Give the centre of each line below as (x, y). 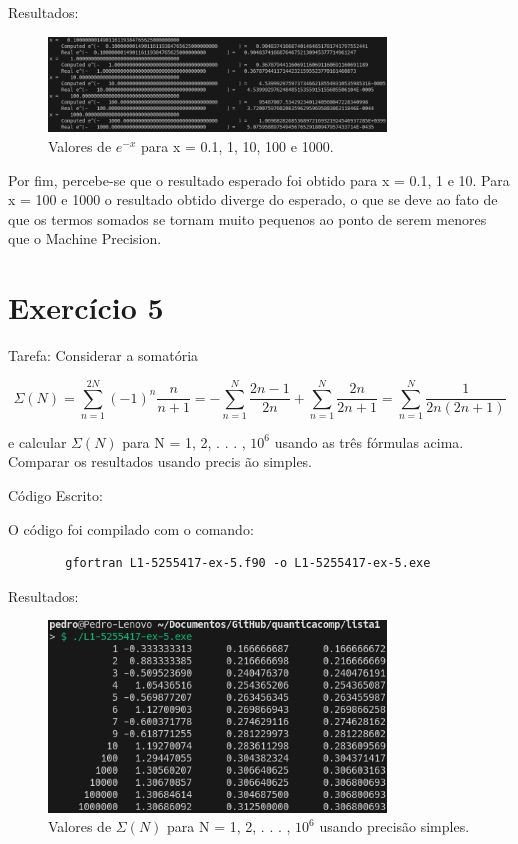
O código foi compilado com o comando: (131, 528)
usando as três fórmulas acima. (369, 441)
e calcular (37, 441)
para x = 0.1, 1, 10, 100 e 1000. (237, 146)
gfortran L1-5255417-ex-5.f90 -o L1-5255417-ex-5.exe (248, 563)
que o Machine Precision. (85, 238)
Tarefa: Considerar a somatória (103, 355)
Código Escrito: (55, 495)
